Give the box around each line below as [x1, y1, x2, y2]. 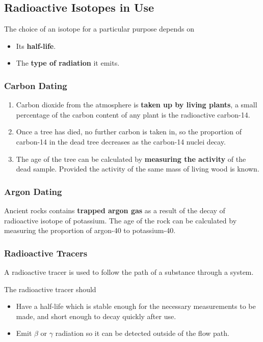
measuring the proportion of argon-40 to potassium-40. [4, 225, 176, 236]
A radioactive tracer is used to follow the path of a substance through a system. [4, 266, 254, 277]
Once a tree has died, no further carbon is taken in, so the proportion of [16, 126, 242, 137]
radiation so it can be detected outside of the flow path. [55, 328, 229, 338]
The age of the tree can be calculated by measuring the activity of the [16, 153, 246, 164]
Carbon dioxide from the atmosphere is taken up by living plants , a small [16, 99, 257, 110]
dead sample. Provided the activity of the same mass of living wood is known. [16, 163, 259, 174]
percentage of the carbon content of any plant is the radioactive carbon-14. [16, 109, 250, 120]
